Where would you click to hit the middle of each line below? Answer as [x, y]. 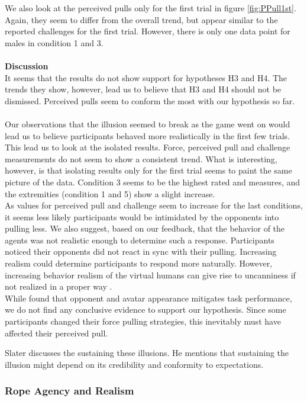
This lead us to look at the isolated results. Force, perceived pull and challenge [148, 147]
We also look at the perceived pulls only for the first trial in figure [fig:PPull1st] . [151, 8]
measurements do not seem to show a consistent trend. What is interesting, [141, 158]
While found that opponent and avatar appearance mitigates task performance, [148, 298]
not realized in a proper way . [59, 286]
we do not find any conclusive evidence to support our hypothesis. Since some [146, 309]
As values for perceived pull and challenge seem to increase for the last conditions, [154, 205]
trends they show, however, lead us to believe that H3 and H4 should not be [143, 89]
